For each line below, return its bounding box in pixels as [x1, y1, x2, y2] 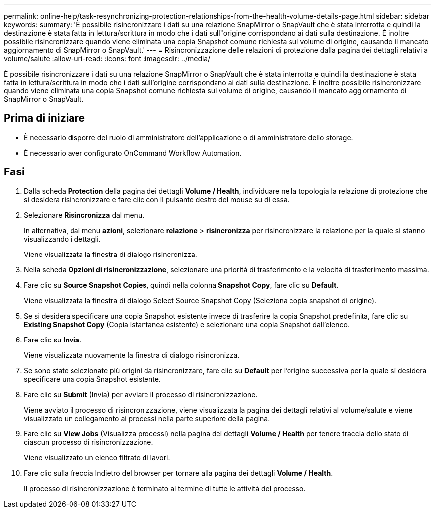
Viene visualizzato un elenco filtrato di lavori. [24, 453, 170, 462]
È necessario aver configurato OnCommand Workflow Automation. [24, 148, 242, 157]
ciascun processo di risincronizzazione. [24, 437, 153, 446]
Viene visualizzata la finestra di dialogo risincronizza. [24, 250, 197, 258]
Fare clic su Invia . [24, 335, 82, 344]
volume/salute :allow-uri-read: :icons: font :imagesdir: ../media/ [4, 54, 211, 63]
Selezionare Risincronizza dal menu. [24, 210, 145, 219]
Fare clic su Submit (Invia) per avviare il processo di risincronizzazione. [24, 390, 258, 399]
